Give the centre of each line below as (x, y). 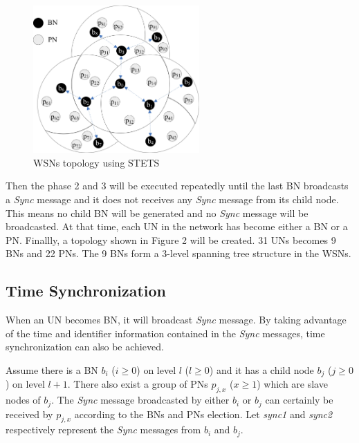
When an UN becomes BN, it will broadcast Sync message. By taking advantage (176, 320)
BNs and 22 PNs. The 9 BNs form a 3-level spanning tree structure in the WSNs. (178, 253)
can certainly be (299, 400)
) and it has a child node (261, 369)
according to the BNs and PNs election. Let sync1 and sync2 (203, 414)
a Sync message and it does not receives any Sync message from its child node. (172, 199)
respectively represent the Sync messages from (103, 430)
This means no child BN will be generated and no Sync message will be (157, 213)
